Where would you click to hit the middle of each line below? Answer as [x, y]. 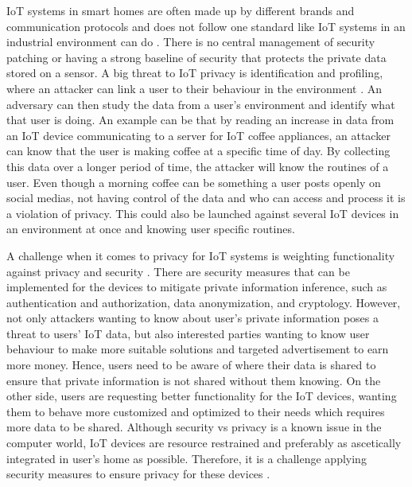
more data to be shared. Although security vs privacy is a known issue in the [194, 427]
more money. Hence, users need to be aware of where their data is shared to [191, 365]
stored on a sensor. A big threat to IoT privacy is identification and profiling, [195, 73]
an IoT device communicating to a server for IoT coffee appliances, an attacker [198, 135]
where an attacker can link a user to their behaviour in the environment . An [194, 88]
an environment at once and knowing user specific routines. [151, 229]
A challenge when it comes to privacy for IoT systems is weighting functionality [201, 255]
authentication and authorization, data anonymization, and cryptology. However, [204, 302]
